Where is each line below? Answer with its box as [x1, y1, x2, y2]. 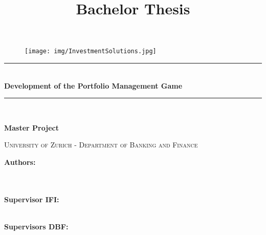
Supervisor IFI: [4, 194, 59, 204]
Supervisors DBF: [4, 221, 69, 231]
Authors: [4, 157, 36, 167]
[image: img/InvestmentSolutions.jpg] [25, 48, 157, 55]
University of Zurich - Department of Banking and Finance [4, 139, 198, 150]
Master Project [4, 122, 59, 133]
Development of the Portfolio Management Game [4, 80, 183, 91]
